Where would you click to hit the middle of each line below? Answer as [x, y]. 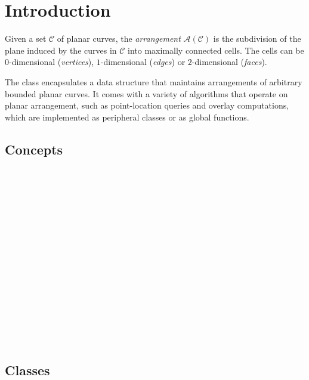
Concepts [34, 149]
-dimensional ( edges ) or [143, 62]
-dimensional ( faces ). [229, 62]
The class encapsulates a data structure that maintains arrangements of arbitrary [154, 81]
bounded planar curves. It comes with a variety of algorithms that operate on [146, 93]
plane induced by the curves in [61, 50]
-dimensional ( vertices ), [52, 62]
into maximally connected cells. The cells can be [216, 50]
